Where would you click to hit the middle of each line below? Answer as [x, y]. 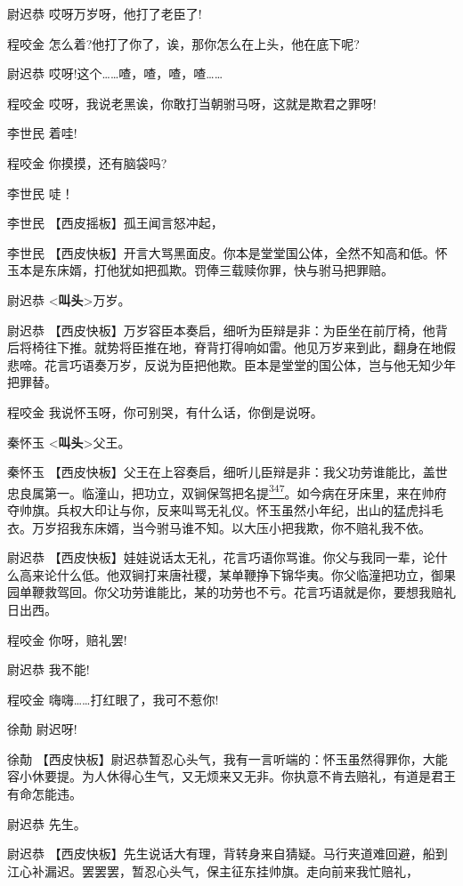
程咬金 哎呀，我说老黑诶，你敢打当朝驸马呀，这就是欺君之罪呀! [192, 103]
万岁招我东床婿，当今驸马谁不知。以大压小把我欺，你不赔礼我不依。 [231, 527]
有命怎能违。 [45, 794]
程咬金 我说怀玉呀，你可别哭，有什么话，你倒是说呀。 [165, 411]
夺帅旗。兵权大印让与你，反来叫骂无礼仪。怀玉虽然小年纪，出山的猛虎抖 [219, 509]
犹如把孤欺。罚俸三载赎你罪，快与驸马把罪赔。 [256, 270]
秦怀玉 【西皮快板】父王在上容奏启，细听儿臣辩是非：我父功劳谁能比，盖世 [227, 472]
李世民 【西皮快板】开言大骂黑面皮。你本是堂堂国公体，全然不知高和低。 [221, 252]
